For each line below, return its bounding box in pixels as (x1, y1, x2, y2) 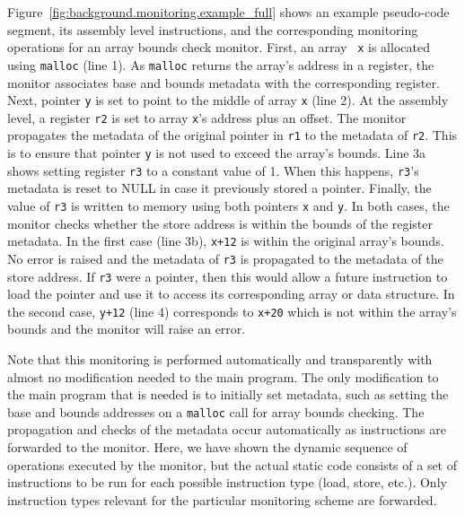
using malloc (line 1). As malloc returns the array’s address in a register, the (7, 55, 434, 74)
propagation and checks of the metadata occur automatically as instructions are (7, 420, 446, 439)
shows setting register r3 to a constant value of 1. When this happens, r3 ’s (7, 161, 419, 179)
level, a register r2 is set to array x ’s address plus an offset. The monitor (7, 108, 407, 127)
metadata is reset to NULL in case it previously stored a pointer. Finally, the (7, 179, 432, 197)
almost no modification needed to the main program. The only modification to (7, 367, 439, 386)
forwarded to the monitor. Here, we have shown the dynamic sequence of (7, 438, 408, 457)
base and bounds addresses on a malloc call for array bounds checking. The (7, 402, 425, 421)
